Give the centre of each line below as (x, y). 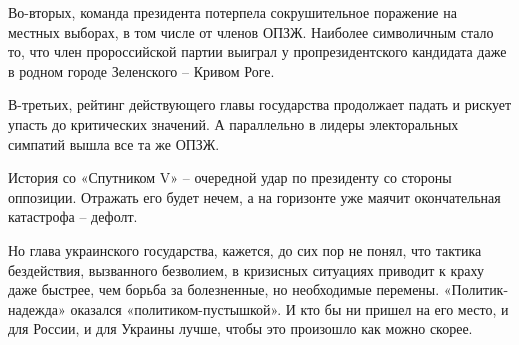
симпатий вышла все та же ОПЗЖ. (114, 143)
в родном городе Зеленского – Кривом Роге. (141, 70)
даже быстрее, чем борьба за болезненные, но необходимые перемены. (224, 289)
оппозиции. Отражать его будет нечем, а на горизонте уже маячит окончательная (254, 196)
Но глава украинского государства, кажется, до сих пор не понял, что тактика (245, 249)
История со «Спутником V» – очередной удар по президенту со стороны (230, 177)
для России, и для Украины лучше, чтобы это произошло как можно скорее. (240, 328)
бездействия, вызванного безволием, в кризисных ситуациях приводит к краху (246, 269)
